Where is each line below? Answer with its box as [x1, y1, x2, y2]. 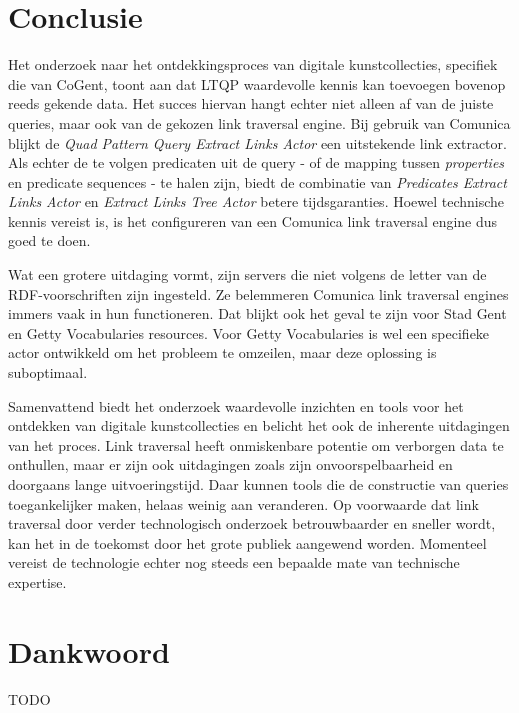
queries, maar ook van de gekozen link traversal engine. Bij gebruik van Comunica [8, 112, 511, 133]
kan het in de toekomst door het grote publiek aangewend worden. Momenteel [8, 532, 487, 553]
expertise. [8, 571, 67, 592]
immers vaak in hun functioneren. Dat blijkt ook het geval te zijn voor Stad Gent [8, 303, 507, 324]
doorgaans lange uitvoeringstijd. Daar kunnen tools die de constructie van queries [8, 474, 509, 494]
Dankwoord [8, 630, 170, 671]
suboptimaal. [8, 362, 88, 383]
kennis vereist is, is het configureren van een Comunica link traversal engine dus [8, 210, 498, 231]
